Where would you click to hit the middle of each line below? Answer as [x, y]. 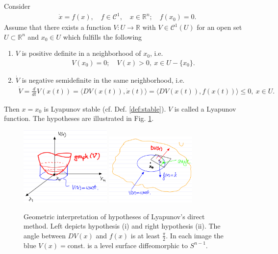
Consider [17, 6]
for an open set [219, 27]
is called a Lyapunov [205, 108]
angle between [45, 235]
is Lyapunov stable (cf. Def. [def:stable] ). [105, 108]
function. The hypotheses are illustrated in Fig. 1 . [79, 118]
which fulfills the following [102, 36]
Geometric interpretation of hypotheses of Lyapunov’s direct [114, 216]
